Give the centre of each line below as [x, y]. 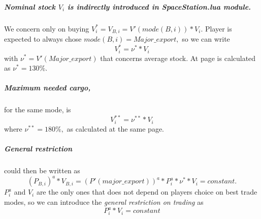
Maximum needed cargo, [47, 88]
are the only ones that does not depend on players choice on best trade [147, 192]
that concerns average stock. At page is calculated [178, 58]
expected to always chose [43, 39]
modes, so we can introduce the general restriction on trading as [104, 201]
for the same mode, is [38, 109]
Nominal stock [30, 6]
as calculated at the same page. [115, 129]
